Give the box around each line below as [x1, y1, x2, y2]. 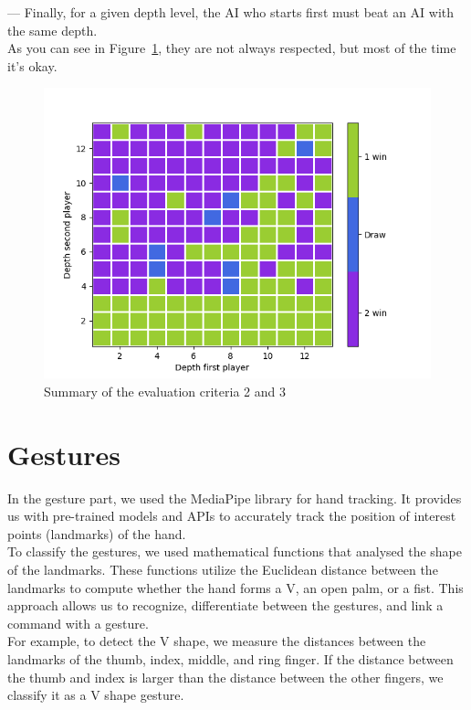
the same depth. [7, 20, 98, 39]
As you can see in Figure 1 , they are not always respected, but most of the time [7, 38, 456, 58]
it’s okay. [7, 56, 58, 75]
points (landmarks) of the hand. [7, 524, 186, 543]
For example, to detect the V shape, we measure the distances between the [7, 631, 426, 651]
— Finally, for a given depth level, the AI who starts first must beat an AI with [7, 3, 455, 21]
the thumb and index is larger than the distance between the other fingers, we [7, 667, 444, 686]
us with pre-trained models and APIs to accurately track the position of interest [7, 506, 456, 525]
